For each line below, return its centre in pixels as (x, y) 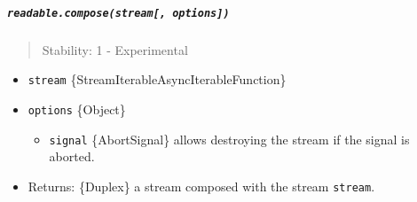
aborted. (72, 156)
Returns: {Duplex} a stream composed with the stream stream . (201, 186)
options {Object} (77, 109)
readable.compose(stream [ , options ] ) (118, 13)
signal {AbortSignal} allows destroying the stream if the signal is (229, 139)
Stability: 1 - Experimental (115, 49)
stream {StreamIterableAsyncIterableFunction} (157, 79)
